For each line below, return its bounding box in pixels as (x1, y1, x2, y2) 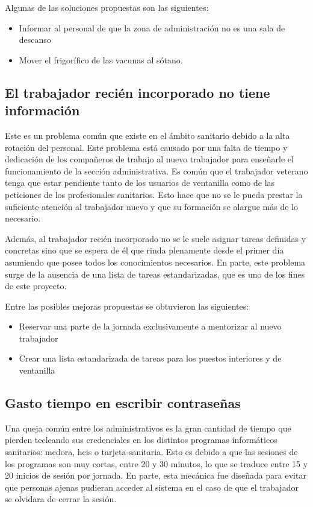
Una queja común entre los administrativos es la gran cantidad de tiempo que (5, 421, 291, 434)
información (5, 101, 80, 120)
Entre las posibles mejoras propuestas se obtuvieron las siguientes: (5, 299, 249, 312)
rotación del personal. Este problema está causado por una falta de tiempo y (5, 141, 288, 153)
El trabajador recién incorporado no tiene (5, 83, 270, 101)
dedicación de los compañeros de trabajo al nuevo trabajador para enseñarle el (5, 153, 294, 165)
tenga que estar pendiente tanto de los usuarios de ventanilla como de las (5, 176, 275, 189)
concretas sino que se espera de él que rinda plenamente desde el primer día (5, 244, 284, 257)
